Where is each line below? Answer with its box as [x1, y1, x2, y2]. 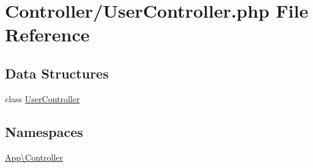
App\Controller [5, 150, 63, 163]
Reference [5, 22, 90, 47]
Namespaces [5, 122, 83, 141]
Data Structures [5, 63, 109, 82]
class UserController [5, 92, 80, 105]
